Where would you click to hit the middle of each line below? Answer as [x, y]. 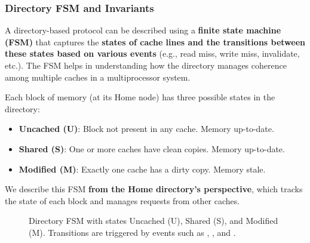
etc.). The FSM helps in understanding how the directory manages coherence [146, 65]
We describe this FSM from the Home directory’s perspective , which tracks [154, 189]
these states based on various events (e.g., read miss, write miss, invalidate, [152, 53]
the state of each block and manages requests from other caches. [122, 200]
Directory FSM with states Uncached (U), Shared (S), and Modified [154, 221]
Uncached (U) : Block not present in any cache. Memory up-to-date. [146, 129]
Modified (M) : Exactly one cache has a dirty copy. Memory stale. [142, 169]
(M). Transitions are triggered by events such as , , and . [132, 232]
